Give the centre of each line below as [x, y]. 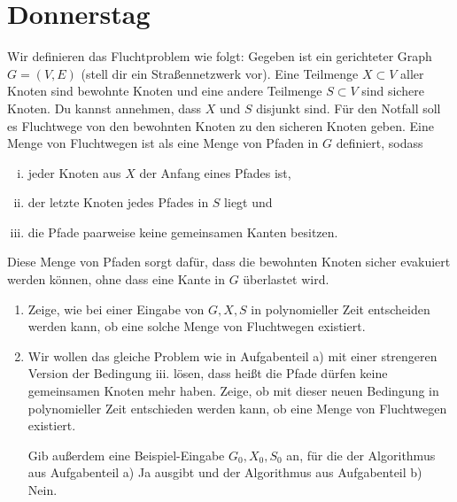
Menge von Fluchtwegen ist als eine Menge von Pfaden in [163, 143]
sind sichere [393, 91]
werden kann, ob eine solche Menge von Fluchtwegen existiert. [197, 326]
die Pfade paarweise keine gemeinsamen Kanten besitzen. [183, 232]
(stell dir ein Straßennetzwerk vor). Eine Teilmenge [220, 73]
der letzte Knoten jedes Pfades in [118, 202]
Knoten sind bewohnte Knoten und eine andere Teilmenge [165, 91]
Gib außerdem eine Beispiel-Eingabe [126, 455]
